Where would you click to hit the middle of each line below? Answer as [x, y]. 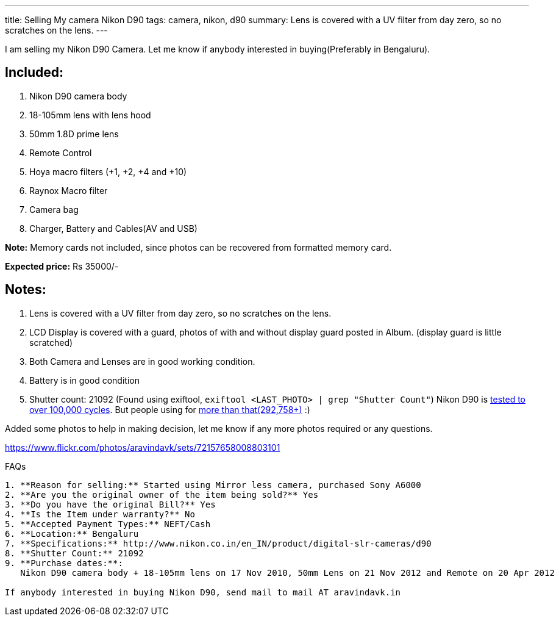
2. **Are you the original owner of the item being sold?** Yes [162, 494]
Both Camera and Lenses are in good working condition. [142, 361]
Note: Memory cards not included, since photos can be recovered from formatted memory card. [198, 247]
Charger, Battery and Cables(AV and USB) [113, 228]
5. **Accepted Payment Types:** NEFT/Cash [108, 524]
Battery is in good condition [84, 380]
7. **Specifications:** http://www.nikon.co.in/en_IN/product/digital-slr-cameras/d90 [218, 543]
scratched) [51, 342]
